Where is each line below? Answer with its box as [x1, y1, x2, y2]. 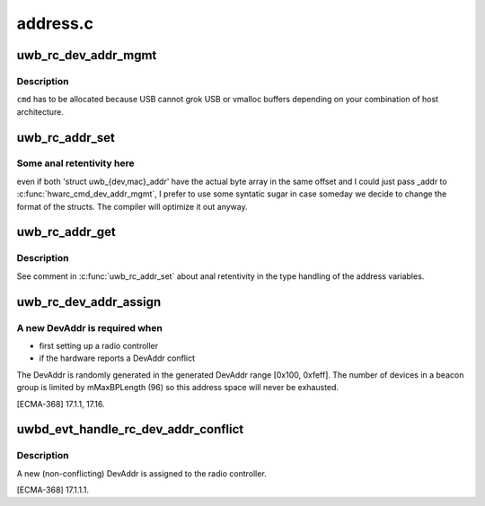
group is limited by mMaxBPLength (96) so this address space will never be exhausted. [16, 382, 339, 393]
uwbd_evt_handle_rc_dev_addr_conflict [16, 422, 244, 437]
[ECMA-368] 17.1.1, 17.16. [16, 398, 105, 409]
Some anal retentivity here [16, 157, 135, 170]
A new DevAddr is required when [16, 321, 163, 334]
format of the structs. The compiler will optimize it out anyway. [16, 201, 248, 212]
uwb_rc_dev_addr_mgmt [16, 48, 157, 63]
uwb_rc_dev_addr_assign [16, 294, 162, 310]
